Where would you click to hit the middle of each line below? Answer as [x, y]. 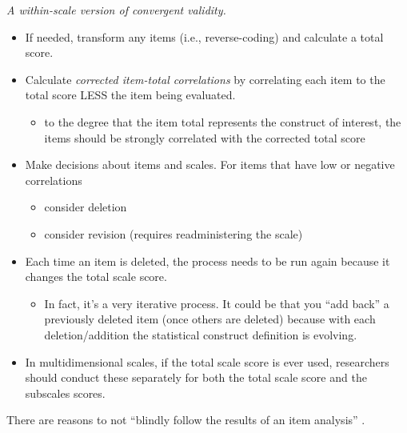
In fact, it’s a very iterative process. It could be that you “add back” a [217, 303]
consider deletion [86, 207]
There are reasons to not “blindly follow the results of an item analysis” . [186, 420]
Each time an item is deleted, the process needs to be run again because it [207, 261]
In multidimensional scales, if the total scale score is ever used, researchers [207, 361]
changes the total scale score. [96, 277]
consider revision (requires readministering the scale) [174, 233]
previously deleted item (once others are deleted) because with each [210, 319]
